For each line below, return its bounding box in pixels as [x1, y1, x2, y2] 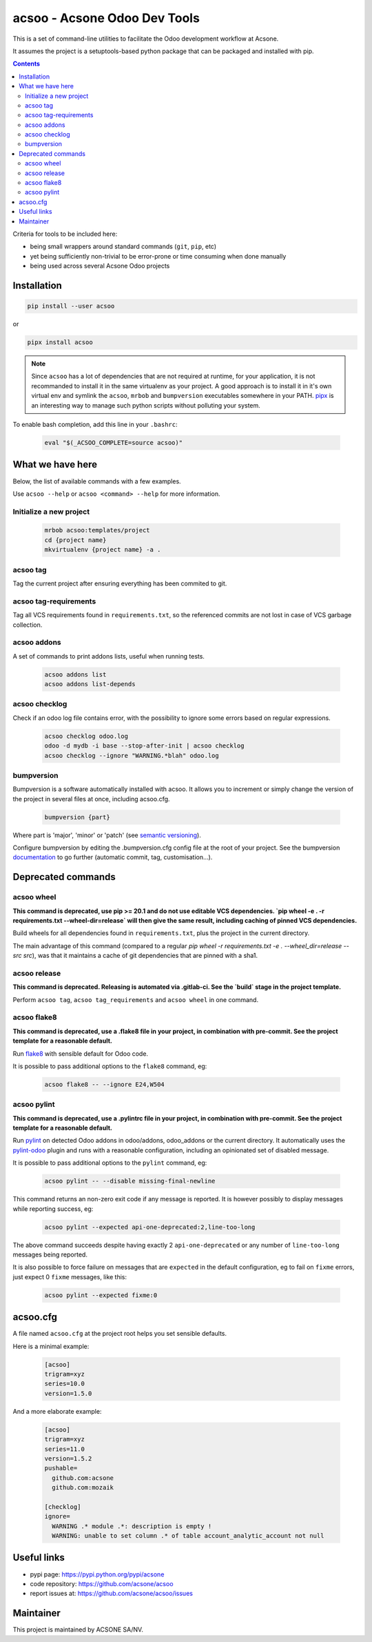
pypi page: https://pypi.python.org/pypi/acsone [30, 1570, 165, 1579]
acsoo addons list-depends [44, 680, 136, 688]
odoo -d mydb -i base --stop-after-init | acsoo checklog [44, 742, 245, 750]
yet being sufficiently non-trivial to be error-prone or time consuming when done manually [30, 252, 287, 260]
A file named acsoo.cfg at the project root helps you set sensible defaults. [12, 1330, 227, 1338]
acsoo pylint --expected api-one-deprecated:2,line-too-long [44, 1223, 256, 1231]
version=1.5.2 [44, 1454, 92, 1462]
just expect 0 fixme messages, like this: [12, 1272, 127, 1281]
